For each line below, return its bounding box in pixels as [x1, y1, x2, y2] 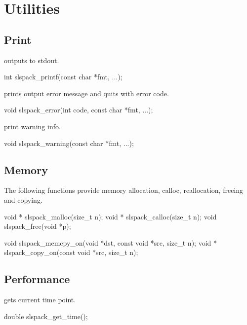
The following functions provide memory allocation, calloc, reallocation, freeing [4, 185, 244, 195]
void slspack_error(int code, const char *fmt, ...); [4, 105, 153, 115]
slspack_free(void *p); [4, 221, 71, 231]
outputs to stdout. [4, 55, 59, 65]
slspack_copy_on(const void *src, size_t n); [4, 247, 138, 257]
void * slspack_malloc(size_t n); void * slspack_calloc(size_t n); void [4, 211, 217, 221]
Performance [4, 271, 70, 287]
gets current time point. [4, 294, 76, 305]
